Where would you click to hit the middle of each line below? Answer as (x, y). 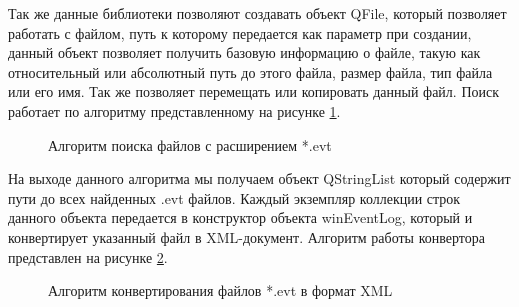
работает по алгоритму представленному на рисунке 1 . (174, 110)
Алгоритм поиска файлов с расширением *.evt (190, 144)
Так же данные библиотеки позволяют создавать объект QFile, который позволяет (257, 13)
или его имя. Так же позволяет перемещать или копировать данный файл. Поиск (254, 91)
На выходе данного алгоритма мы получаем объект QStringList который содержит (259, 178)
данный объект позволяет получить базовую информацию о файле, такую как (244, 52)
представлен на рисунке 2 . (88, 256)
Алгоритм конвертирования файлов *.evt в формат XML (220, 290)
